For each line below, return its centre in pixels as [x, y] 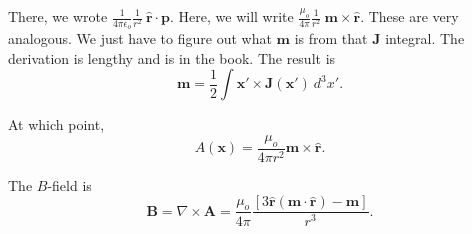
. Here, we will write [232, 16]
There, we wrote [58, 16]
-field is [69, 184]
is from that [331, 38]
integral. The [425, 38]
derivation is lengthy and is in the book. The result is [172, 57]
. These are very [409, 16]
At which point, [56, 124]
